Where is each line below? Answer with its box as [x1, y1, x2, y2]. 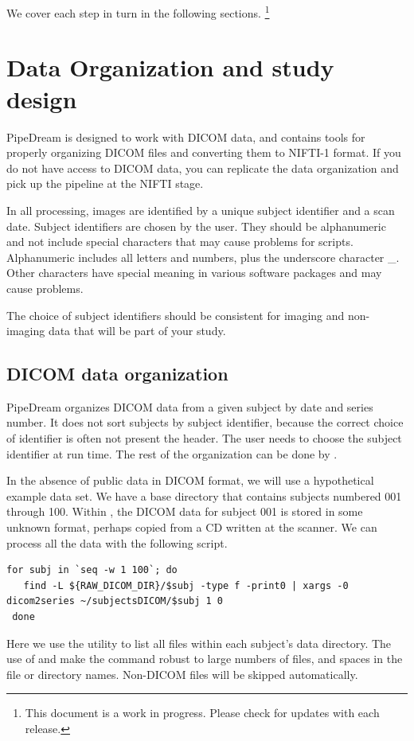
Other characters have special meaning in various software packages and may [6, 264, 382, 281]
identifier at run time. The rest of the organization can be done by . [6, 445, 338, 462]
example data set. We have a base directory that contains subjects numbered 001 [6, 487, 402, 504]
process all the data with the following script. [6, 534, 228, 551]
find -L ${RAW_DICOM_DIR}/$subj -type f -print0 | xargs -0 [23, 579, 349, 591]
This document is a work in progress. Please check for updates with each [25, 704, 380, 721]
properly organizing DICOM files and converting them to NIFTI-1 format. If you [6, 144, 401, 161]
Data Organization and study [6, 51, 334, 84]
